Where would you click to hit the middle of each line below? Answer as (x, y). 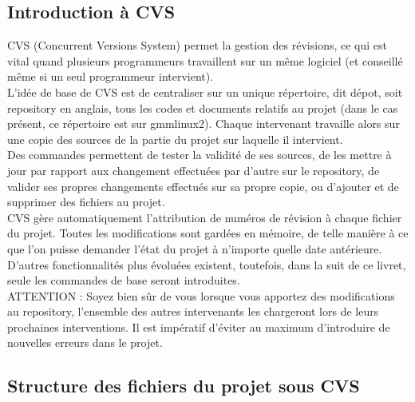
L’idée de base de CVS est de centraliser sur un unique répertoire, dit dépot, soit (205, 92)
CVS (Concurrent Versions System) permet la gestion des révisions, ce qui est (197, 45)
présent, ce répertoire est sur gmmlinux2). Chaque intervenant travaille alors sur (204, 123)
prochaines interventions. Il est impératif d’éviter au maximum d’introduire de (199, 326)
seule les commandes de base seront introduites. (124, 280)
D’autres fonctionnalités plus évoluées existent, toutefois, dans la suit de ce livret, (207, 264)
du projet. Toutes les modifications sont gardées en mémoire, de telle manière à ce (208, 233)
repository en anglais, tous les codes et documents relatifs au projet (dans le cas (203, 107)
